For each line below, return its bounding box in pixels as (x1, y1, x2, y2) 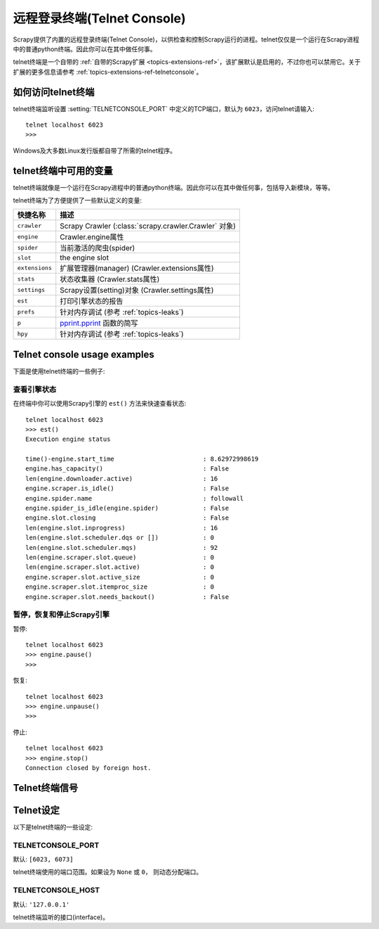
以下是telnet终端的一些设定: (13, 823, 93, 831)
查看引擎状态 (13, 384, 57, 394)
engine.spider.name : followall (25, 494, 244, 502)
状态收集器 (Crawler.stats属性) (60, 274, 160, 284)
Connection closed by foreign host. (25, 764, 152, 771)
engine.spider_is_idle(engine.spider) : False (25, 504, 230, 513)
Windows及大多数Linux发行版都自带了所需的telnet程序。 (13, 146, 177, 155)
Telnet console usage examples (13, 348, 154, 360)
